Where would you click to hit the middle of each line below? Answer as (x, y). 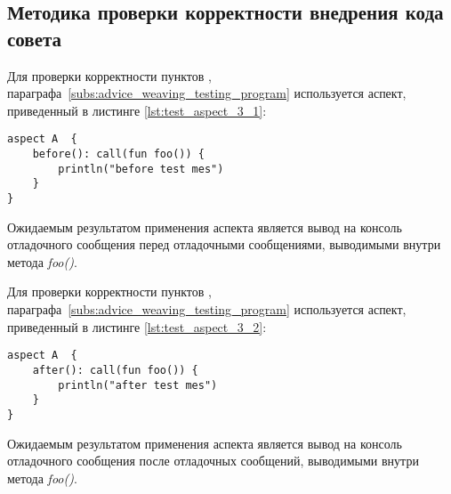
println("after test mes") (138, 385)
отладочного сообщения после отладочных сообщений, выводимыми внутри (213, 461)
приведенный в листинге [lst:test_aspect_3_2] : (137, 326)
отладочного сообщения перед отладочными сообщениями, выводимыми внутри (224, 244)
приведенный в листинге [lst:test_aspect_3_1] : (137, 110)
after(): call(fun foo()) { (115, 370)
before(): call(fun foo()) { (118, 154)
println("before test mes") (141, 169)
